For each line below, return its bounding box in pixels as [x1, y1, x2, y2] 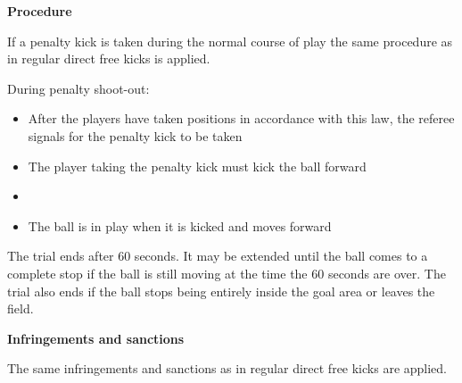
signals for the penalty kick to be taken [28, 126, 243, 145]
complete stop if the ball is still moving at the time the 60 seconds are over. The [7, 263, 446, 282]
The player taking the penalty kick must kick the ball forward [28, 156, 367, 175]
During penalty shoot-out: [7, 79, 150, 97]
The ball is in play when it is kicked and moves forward [28, 216, 332, 235]
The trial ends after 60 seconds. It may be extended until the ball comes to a [7, 246, 428, 265]
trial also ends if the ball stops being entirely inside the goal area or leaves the [7, 281, 435, 300]
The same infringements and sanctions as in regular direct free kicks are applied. [7, 359, 448, 378]
